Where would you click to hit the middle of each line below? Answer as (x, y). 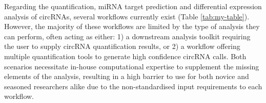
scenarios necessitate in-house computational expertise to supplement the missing (132, 66)
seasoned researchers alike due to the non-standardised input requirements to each (133, 86)
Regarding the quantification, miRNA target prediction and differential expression (133, 6)
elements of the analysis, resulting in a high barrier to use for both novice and (127, 76)
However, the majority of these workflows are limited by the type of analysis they (132, 26)
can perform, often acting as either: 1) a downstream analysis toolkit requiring (127, 36)
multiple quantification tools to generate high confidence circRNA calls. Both (125, 56)
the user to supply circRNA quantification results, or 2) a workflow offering (122, 46)
